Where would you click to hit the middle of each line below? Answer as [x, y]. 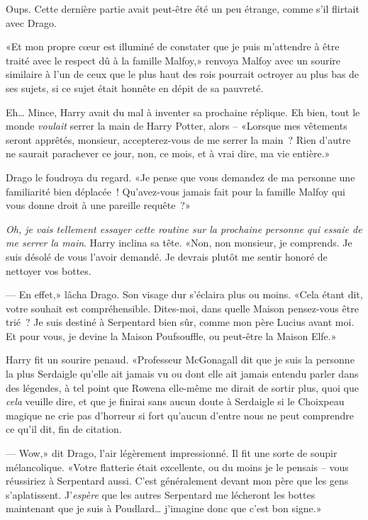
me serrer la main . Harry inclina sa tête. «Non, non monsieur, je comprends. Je [179, 243]
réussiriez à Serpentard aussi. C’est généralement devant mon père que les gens [177, 481]
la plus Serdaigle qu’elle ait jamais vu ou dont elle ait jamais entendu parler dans [182, 374]
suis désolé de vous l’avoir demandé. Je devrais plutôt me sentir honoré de [167, 256]
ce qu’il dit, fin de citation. [64, 429]
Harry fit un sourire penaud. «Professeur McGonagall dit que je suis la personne [180, 360]
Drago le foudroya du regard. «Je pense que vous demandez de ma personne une [180, 177]
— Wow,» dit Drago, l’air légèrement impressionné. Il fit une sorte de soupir [172, 453]
